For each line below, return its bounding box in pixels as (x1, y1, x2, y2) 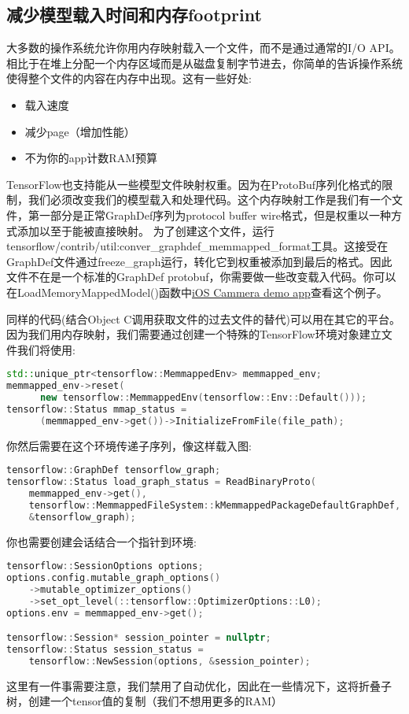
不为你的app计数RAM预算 (24, 150, 158, 166)
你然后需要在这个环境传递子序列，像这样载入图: (6, 437, 252, 453)
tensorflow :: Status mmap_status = (6, 403, 187, 415)
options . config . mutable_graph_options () (6, 572, 221, 584)
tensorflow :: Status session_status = (6, 644, 204, 656)
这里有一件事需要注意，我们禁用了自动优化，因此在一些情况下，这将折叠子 (6, 677, 392, 694)
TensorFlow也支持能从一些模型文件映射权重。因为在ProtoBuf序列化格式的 (6, 176, 382, 192)
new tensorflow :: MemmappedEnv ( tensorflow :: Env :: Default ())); (39, 392, 367, 404)
